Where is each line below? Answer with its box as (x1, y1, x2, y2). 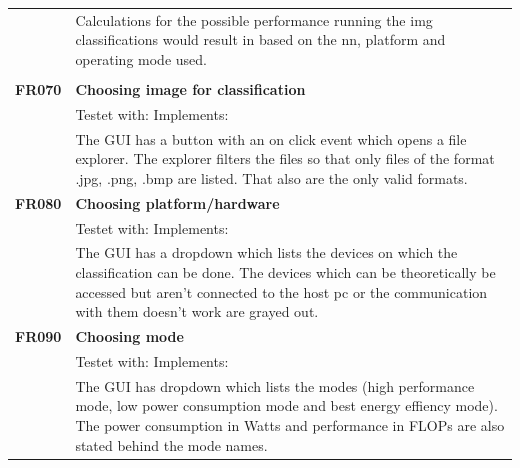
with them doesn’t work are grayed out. (75, 301, 319, 322)
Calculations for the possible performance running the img (75, 9, 433, 30)
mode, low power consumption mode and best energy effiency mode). (75, 395, 498, 416)
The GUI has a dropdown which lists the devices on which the (75, 242, 458, 263)
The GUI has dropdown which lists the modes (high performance (75, 375, 475, 396)
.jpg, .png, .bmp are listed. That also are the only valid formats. (75, 167, 468, 188)
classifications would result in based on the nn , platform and (75, 29, 446, 50)
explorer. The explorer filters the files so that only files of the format (75, 148, 495, 169)
